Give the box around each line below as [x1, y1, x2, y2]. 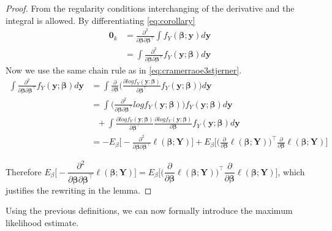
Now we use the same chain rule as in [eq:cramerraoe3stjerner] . [6, 64, 242, 77]
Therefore [6, 165, 42, 178]
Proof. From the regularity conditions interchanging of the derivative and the [6, 2, 295, 14]
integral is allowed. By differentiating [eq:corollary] [6, 13, 195, 26]
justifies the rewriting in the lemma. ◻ [6, 183, 152, 196]
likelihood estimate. [6, 216, 79, 229]
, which [277, 165, 305, 178]
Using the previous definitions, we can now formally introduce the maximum [6, 204, 293, 217]
